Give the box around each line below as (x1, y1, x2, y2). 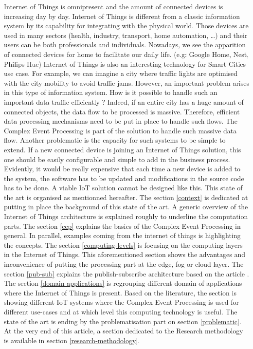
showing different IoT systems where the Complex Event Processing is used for (4, 297, 239, 307)
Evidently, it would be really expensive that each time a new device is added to (4, 164, 241, 174)
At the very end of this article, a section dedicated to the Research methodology (4, 326, 243, 336)
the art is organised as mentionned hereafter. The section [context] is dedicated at (4, 192, 248, 202)
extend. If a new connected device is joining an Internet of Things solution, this (4, 144, 241, 154)
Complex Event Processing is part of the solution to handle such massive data (4, 125, 237, 135)
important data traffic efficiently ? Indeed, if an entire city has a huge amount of (4, 96, 244, 107)
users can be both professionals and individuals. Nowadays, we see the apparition (4, 39, 246, 50)
